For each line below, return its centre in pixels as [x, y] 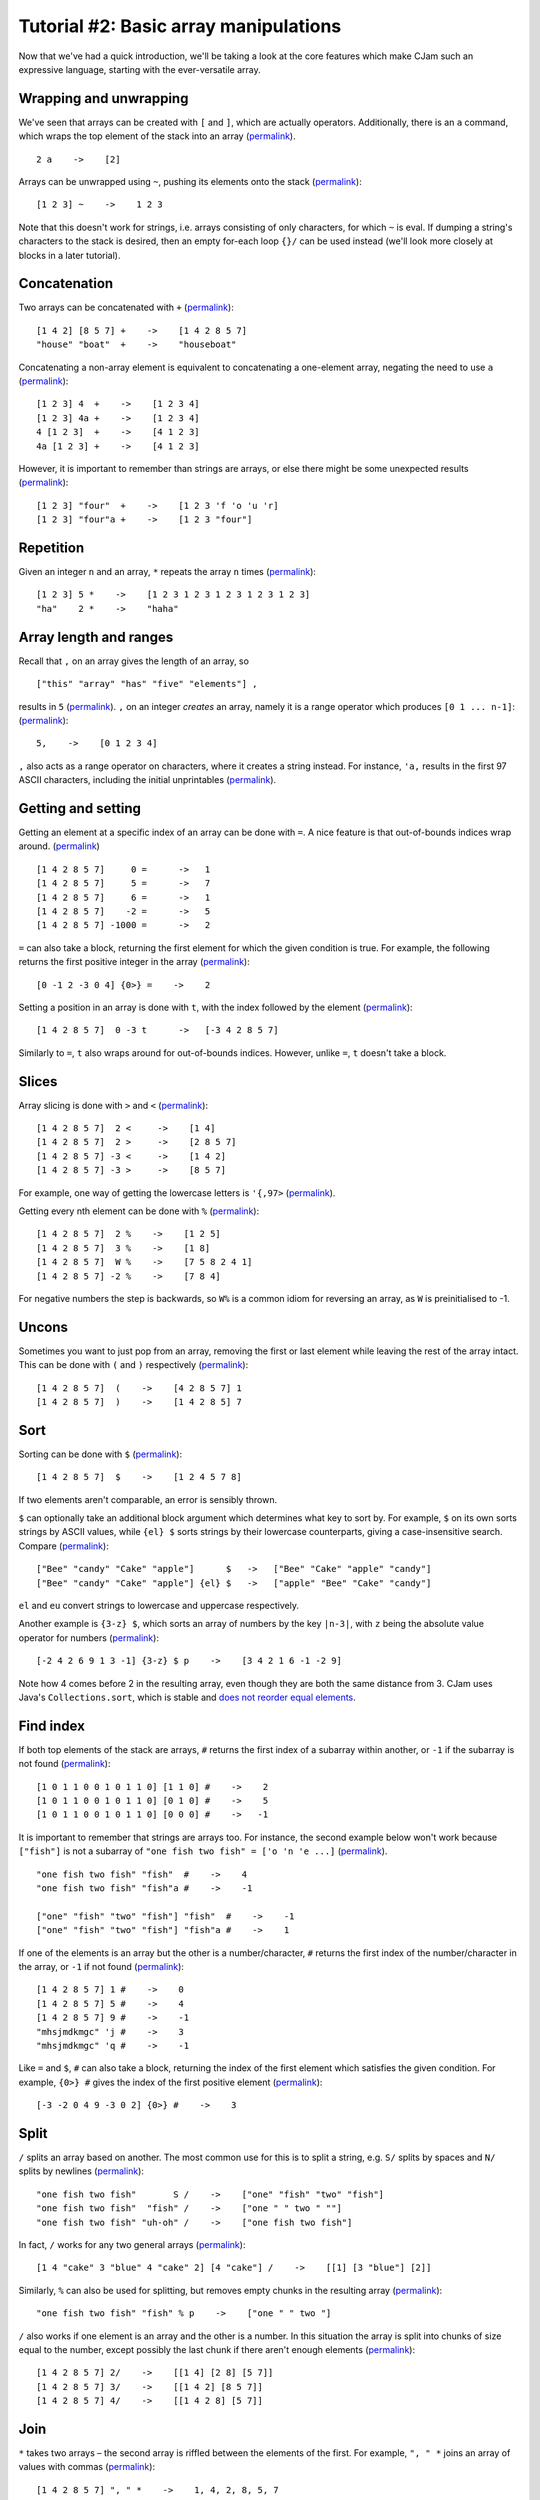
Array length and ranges [96, 636]
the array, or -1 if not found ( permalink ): [101, 1966]
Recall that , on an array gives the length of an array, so [134, 661]
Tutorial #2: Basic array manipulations [180, 26]
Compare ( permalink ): [63, 1546]
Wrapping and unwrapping [103, 98]
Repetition [51, 547]
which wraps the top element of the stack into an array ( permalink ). [157, 136]
